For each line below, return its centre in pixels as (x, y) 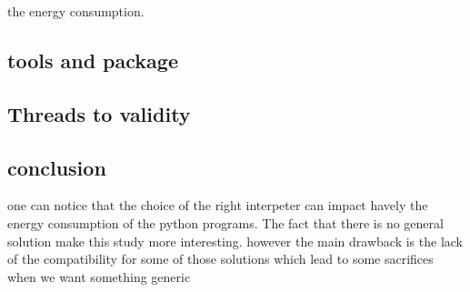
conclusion (57, 167)
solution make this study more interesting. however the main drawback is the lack (235, 241)
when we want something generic (99, 276)
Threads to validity (99, 113)
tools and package (93, 60)
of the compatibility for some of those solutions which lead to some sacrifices (220, 259)
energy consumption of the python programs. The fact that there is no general (225, 222)
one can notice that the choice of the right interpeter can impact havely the (218, 205)
